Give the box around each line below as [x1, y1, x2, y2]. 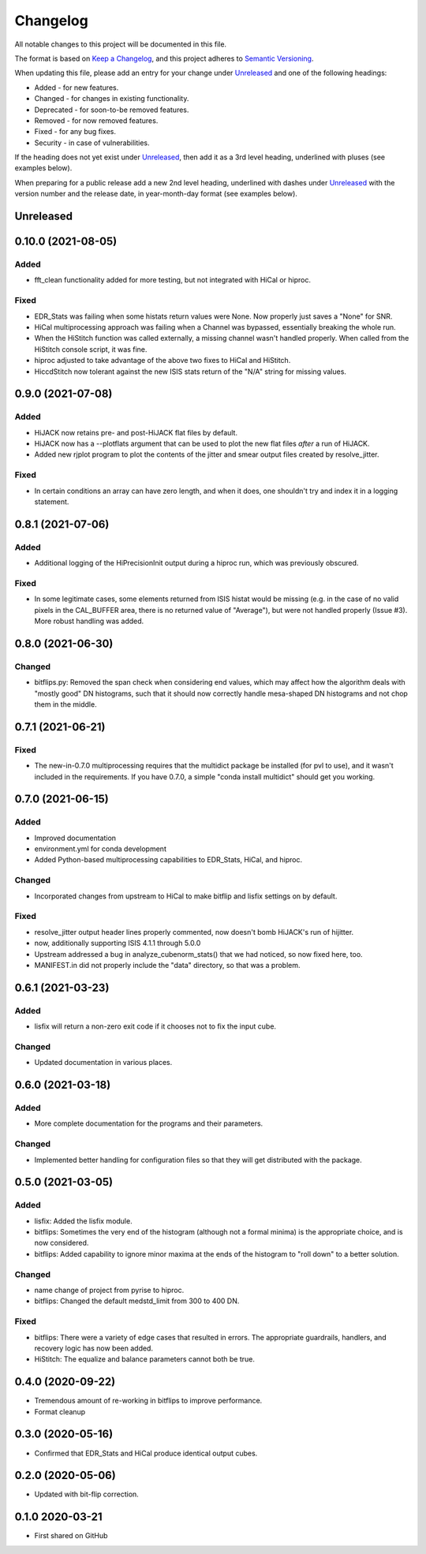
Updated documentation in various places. [34, 1058, 173, 1067]
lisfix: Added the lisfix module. [34, 1216, 133, 1226]
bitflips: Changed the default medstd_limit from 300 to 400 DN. [34, 1296, 240, 1306]
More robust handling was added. [34, 616, 144, 626]
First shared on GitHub [34, 1531, 108, 1541]
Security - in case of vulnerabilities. [34, 138, 150, 148]
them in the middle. [34, 699, 98, 709]
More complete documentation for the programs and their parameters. [34, 1119, 263, 1128]
